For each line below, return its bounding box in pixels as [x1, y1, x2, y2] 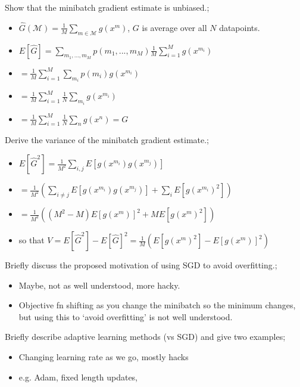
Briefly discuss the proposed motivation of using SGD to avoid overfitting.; [5, 259, 277, 271]
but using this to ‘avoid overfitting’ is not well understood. [18, 310, 233, 323]
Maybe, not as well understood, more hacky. [18, 278, 180, 291]
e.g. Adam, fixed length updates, [18, 370, 138, 383]
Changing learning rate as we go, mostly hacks [18, 351, 189, 363]
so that [18, 234, 45, 246]
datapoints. [219, 21, 260, 33]
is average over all [142, 21, 207, 33]
